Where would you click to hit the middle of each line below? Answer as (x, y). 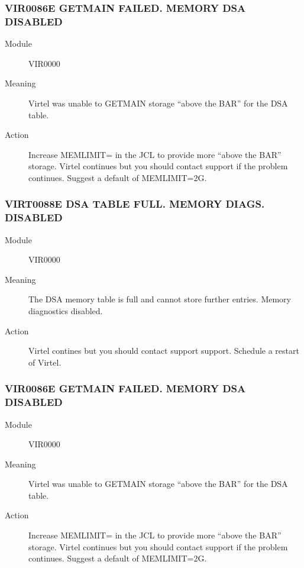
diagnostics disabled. (66, 311)
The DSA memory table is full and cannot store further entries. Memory (160, 299)
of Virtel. (45, 362)
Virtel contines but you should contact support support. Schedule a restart (164, 351)
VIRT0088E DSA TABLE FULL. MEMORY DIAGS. (135, 204)
